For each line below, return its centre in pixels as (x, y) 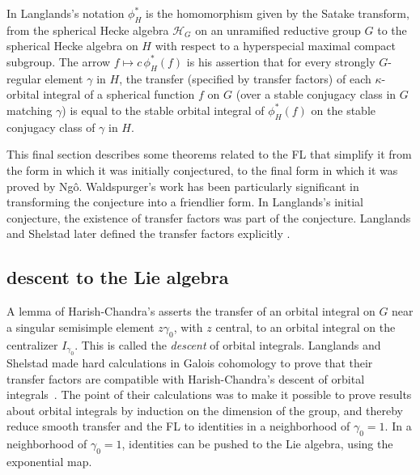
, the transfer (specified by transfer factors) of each (245, 78)
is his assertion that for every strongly (281, 61)
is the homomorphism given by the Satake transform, (278, 13)
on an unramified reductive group (278, 30)
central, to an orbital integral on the (305, 327)
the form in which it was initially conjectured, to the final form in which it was (202, 170)
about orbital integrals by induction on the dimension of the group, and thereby (205, 410)
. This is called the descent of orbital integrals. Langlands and (228, 344)
